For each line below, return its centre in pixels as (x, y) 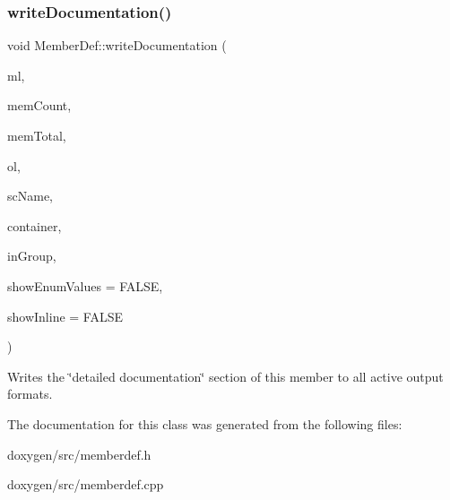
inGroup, (32, 256)
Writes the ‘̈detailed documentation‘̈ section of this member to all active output (225, 376)
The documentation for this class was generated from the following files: (205, 423)
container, (35, 225)
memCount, (39, 105)
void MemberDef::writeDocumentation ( (117, 45)
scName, (30, 196)
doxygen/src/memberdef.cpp (86, 484)
